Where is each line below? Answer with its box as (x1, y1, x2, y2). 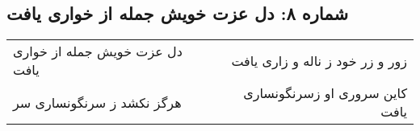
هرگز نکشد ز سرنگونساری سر (13, 92, 182, 112)
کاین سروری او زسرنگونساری (243, 84, 407, 103)
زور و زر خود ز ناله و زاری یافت (231, 51, 407, 70)
